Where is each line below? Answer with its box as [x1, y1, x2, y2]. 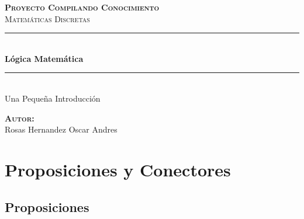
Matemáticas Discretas [5, 12, 90, 25]
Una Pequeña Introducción [5, 92, 101, 104]
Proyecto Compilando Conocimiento [5, 1, 160, 13]
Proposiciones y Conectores [5, 157, 231, 181]
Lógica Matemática [5, 52, 84, 64]
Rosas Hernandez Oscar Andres [5, 123, 118, 135]
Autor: [5, 112, 34, 124]
